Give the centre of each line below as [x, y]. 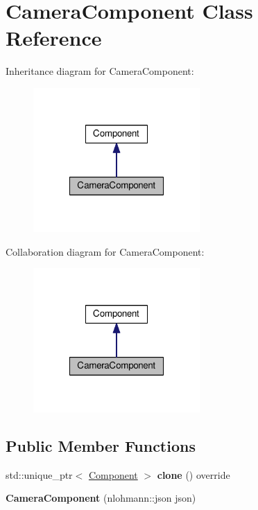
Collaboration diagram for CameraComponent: [105, 251]
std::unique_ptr [39, 474]
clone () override [193, 474]
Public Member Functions [101, 446]
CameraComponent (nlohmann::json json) [101, 498]
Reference [54, 38]
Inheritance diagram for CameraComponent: [100, 71]
